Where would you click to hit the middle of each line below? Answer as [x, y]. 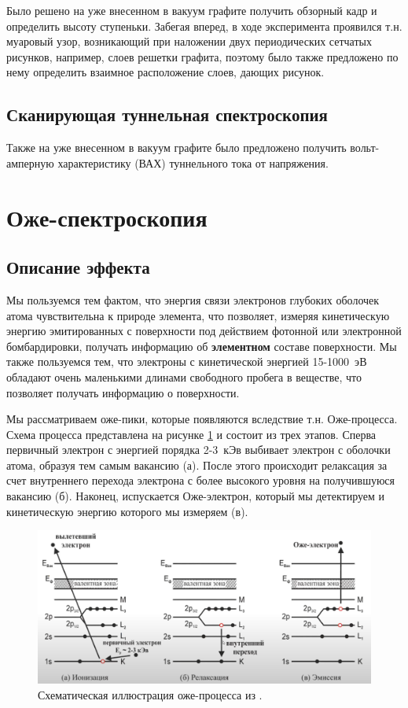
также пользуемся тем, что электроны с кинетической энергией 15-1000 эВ [187, 361]
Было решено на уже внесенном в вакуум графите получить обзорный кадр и [192, 10]
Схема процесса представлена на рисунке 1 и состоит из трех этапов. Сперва [191, 434]
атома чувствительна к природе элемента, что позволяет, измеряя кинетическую [198, 315]
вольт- [365, 147]
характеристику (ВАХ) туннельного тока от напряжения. [193, 162]
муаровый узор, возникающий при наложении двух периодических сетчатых [189, 41]
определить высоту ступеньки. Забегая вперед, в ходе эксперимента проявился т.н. [204, 26]
